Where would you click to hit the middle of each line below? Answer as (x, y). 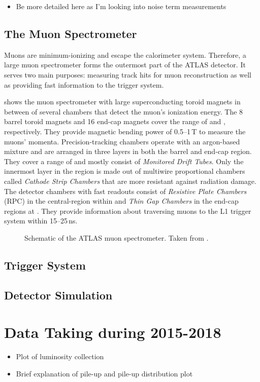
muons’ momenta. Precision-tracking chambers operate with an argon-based (122, 141)
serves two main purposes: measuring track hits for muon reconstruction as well (128, 74)
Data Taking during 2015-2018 (113, 332)
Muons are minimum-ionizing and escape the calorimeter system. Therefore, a (125, 54)
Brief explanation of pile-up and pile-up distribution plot (104, 373)
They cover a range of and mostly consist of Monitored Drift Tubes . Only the (124, 161)
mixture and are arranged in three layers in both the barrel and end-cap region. (128, 151)
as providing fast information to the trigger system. (84, 84)
